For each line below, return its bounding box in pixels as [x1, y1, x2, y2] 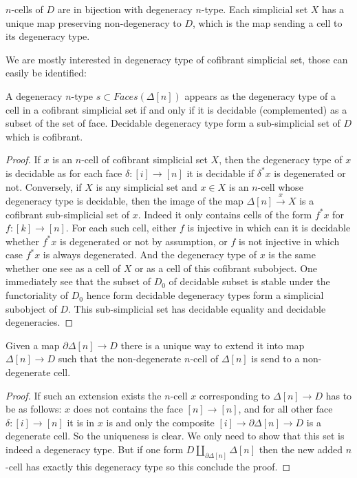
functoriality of [6, 288, 69, 302]
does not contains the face [73, 402, 183, 416]
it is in [67, 415, 95, 429]
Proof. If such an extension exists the [6, 388, 162, 402]
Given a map [6, 337, 60, 352]
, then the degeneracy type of [219, 152, 343, 167]
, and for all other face [238, 402, 333, 416]
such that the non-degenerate [58, 351, 182, 366]
